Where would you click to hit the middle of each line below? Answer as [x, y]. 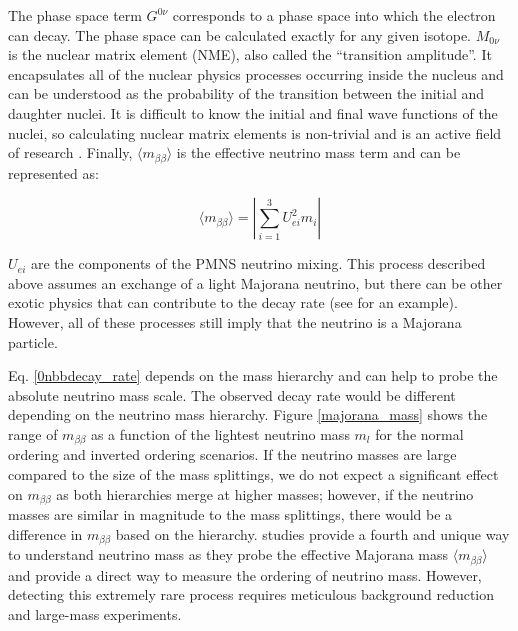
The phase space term [75, 15]
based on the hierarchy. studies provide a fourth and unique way [312, 533]
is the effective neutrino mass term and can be [318, 152]
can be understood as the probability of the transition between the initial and [246, 93]
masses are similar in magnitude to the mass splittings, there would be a [230, 514]
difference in [45, 533]
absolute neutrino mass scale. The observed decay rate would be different [232, 394]
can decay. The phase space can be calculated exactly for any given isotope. [240, 34]
